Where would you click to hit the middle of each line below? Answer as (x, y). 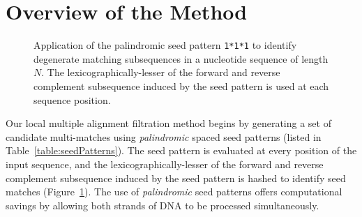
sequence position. (72, 99)
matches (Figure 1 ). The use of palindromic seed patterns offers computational (174, 192)
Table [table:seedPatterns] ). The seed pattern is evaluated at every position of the (181, 150)
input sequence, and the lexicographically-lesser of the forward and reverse (165, 164)
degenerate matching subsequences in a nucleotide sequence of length (181, 58)
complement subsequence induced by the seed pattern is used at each (181, 85)
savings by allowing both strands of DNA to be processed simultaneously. (163, 205)
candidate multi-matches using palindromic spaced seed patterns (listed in (164, 136)
